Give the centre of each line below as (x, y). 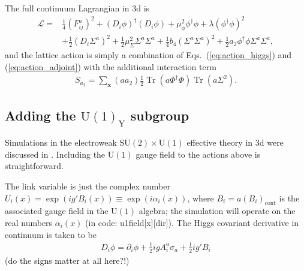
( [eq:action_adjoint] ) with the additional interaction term (111, 66)
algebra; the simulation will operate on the (217, 211)
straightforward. (34, 166)
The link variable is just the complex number (88, 186)
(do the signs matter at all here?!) (67, 260)
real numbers (29, 222)
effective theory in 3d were (235, 142)
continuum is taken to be (51, 234)
